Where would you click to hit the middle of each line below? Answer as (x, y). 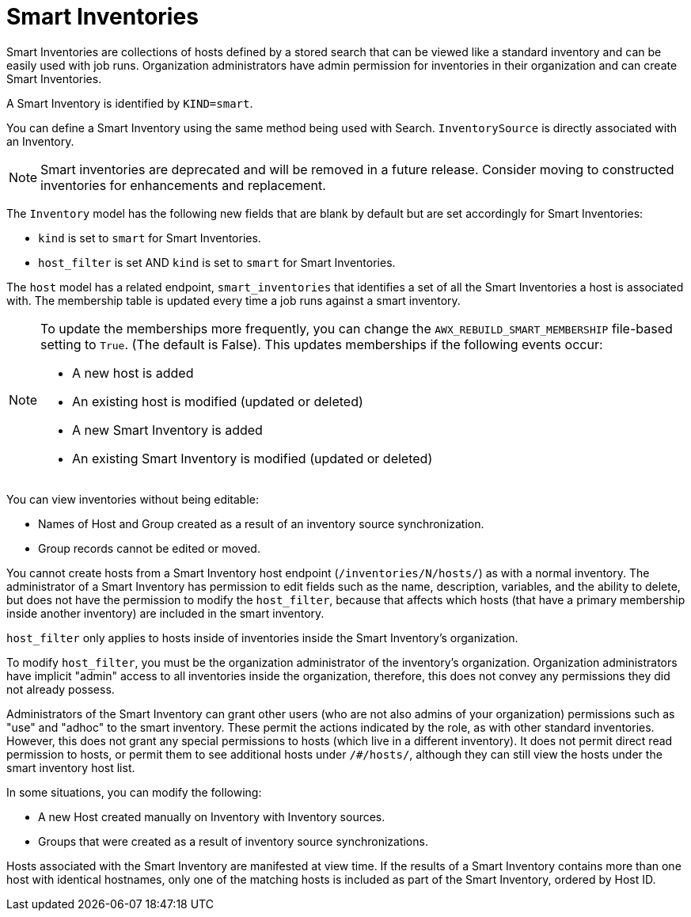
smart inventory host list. (71, 767)
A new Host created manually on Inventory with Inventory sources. (212, 816)
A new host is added (133, 373)
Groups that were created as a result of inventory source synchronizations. (233, 841)
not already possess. (61, 689)
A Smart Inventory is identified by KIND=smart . (130, 103)
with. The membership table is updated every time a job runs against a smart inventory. (233, 300)
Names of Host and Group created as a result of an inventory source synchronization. (261, 523)
